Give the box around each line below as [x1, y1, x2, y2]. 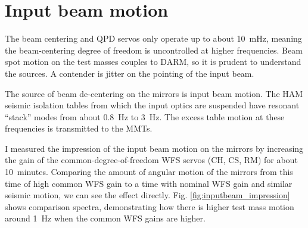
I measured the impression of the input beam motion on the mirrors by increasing [5, 142, 304, 154]
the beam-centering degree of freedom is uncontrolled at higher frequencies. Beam [5, 43, 303, 56]
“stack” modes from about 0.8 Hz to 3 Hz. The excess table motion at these [5, 110, 285, 123]
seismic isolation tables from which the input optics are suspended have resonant [5, 99, 300, 111]
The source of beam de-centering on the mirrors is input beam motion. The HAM [5, 87, 303, 99]
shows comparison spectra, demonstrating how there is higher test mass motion [5, 200, 294, 213]
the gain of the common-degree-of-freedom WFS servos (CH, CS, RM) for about [5, 154, 298, 166]
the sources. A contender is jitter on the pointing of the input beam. [5, 67, 254, 79]
